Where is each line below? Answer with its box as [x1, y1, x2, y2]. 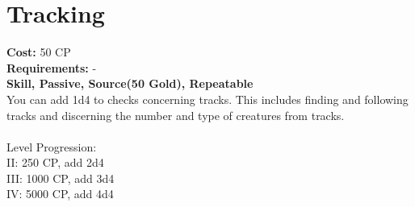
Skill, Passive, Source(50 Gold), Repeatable [6, 75, 254, 92]
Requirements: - [6, 59, 97, 76]
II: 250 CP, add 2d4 [6, 154, 104, 171]
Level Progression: [6, 138, 97, 155]
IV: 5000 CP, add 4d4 [6, 185, 114, 202]
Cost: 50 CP [6, 43, 71, 60]
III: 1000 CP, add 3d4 [6, 169, 115, 186]
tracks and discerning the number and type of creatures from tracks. [6, 106, 345, 123]
